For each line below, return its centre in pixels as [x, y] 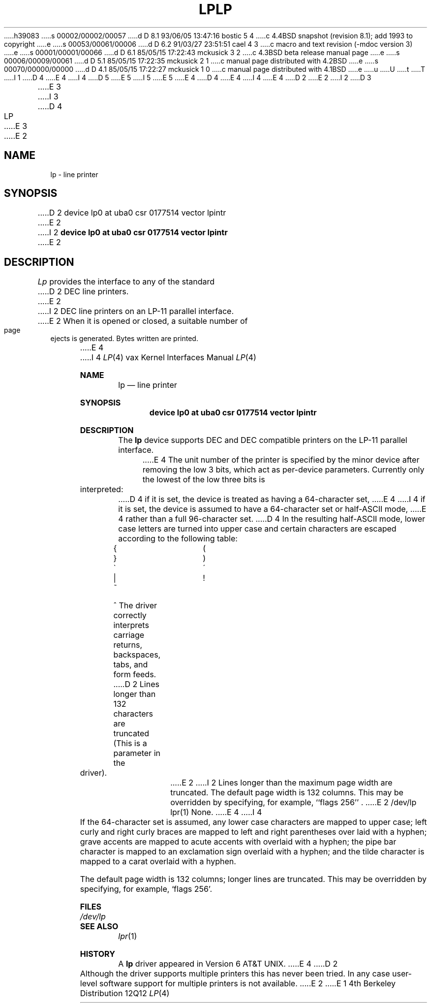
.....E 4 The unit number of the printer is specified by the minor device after [281, 460]
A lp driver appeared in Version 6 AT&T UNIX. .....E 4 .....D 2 [228, 964]
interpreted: [102, 489]
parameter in [137, 753]
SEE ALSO [99, 927]
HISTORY [97, 954]
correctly [130, 615]
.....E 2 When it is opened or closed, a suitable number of [143, 321]
